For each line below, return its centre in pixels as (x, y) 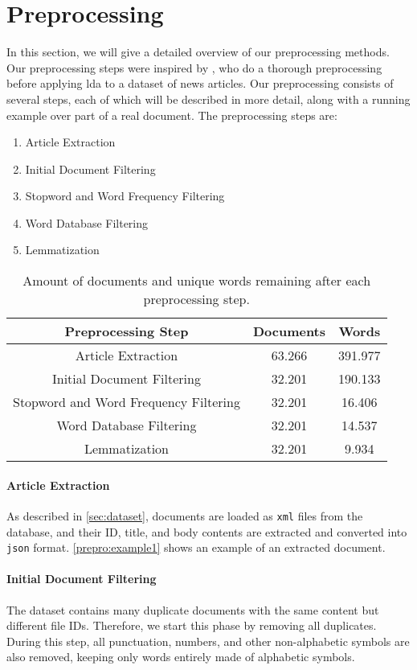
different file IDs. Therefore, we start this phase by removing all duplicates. (192, 625)
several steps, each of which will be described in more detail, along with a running (208, 99)
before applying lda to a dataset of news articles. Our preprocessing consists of (200, 83)
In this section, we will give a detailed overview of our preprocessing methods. (198, 52)
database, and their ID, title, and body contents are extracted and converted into (207, 531)
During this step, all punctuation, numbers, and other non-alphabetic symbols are (208, 641)
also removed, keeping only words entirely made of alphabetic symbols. (181, 657)
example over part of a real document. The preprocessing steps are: (172, 115)
